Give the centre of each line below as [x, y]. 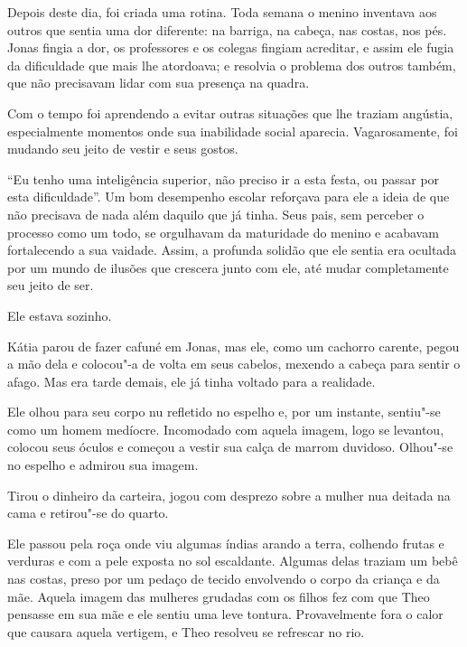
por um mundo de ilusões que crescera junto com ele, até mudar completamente [228, 267]
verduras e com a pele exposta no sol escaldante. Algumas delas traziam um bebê [233, 561]
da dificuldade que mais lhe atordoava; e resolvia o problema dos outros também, [232, 65]
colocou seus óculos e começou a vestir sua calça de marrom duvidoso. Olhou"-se [230, 447]
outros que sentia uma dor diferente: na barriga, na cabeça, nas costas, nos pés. [227, 29]
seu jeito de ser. [51, 285]
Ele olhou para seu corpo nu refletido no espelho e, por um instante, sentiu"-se [224, 412]
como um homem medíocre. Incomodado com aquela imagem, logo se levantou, [226, 429]
